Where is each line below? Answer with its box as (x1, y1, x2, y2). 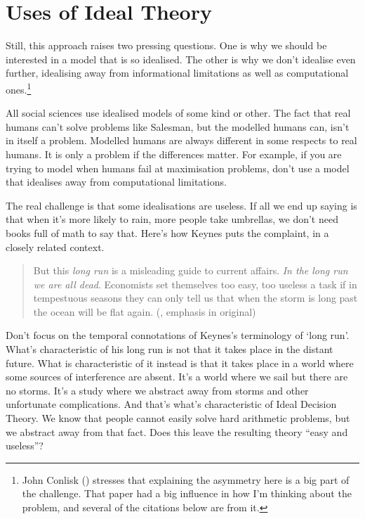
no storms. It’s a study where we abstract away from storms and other (6, 383, 309, 397)
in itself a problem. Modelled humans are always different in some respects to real (6, 133, 357, 148)
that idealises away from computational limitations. (6, 174, 227, 189)
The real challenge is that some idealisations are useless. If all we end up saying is (6, 198, 357, 212)
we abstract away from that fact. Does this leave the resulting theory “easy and (6, 424, 348, 439)
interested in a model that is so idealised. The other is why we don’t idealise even (6, 51, 356, 66)
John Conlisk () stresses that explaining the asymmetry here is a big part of (22, 472, 350, 487)
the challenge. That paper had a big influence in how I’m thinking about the (22, 486, 352, 501)
